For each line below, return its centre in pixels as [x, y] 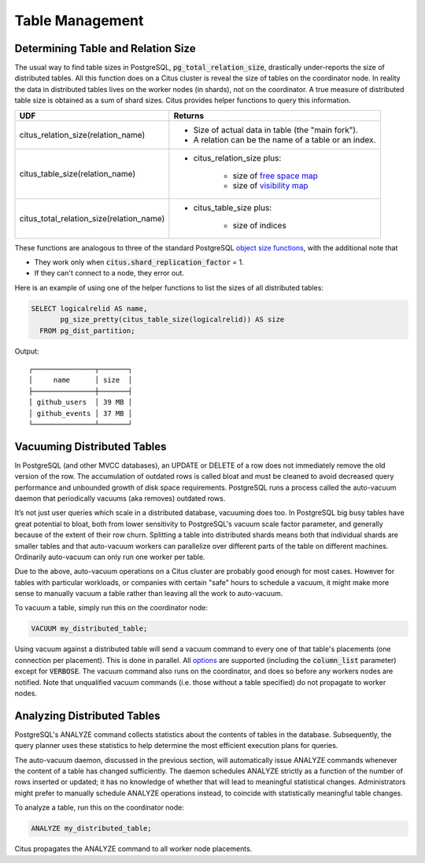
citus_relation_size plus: [237, 157]
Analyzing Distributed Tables [87, 715]
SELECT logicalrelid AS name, [89, 308]
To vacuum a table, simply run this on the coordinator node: [111, 608]
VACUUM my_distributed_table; [89, 629]
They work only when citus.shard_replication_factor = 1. [139, 262]
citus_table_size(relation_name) [78, 173]
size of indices [259, 225]
